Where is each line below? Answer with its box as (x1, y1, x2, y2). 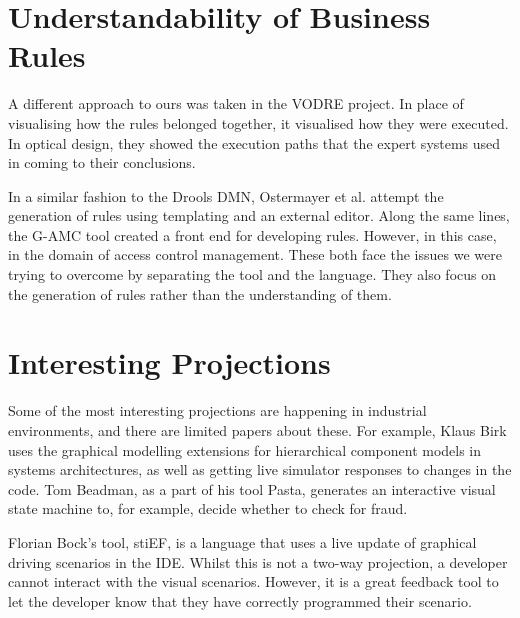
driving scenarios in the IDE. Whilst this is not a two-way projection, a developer (8, 551, 508, 572)
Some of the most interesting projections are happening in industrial (8, 400, 427, 421)
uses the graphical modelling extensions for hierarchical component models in (8, 439, 482, 460)
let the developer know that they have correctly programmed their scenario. (8, 590, 472, 611)
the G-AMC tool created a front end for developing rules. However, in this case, (8, 224, 497, 245)
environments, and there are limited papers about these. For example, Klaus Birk (8, 419, 507, 440)
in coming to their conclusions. (8, 152, 196, 173)
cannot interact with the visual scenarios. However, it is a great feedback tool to (8, 571, 499, 592)
